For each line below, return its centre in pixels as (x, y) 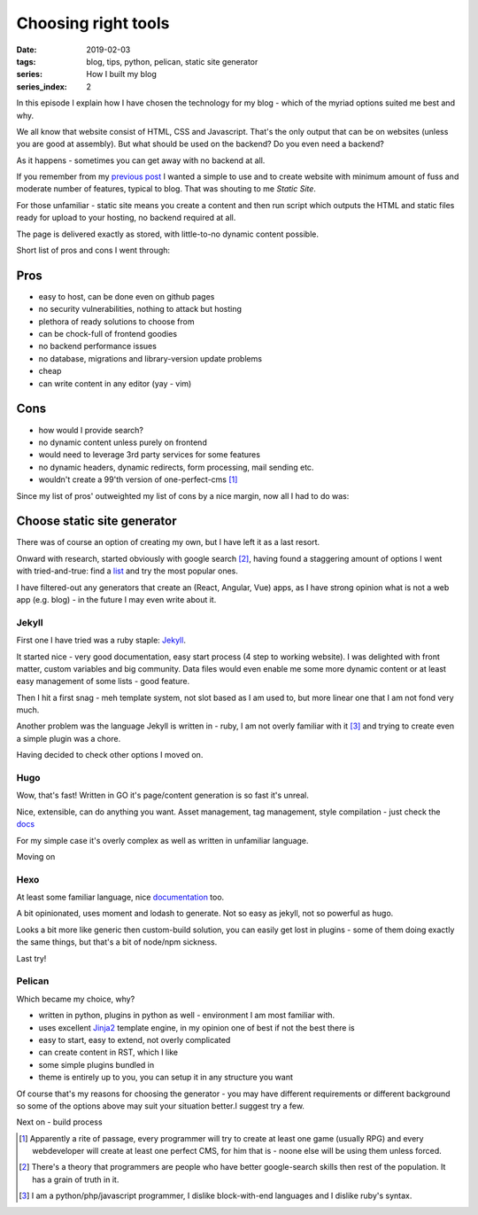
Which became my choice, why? (76, 999)
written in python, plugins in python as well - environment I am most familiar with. (187, 1016)
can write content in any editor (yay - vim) (115, 383)
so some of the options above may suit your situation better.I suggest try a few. (161, 1106)
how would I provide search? (91, 430)
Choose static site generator (96, 522)
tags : (26, 61)
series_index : (42, 86)
